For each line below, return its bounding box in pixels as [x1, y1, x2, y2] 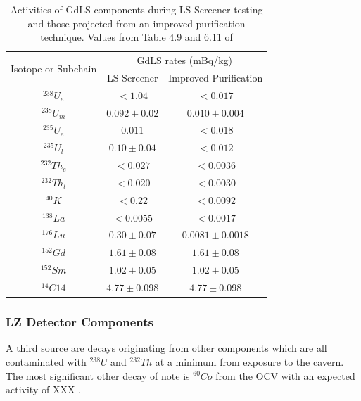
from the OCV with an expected [215, 368, 355, 383]
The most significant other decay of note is [6, 368, 190, 383]
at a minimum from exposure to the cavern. [155, 354, 344, 369]
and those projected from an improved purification [27, 15, 246, 30]
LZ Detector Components [6, 313, 153, 331]
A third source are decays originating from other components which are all [6, 340, 327, 355]
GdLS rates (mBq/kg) [137, 53, 233, 68]
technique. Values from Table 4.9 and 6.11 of [40, 30, 233, 44]
